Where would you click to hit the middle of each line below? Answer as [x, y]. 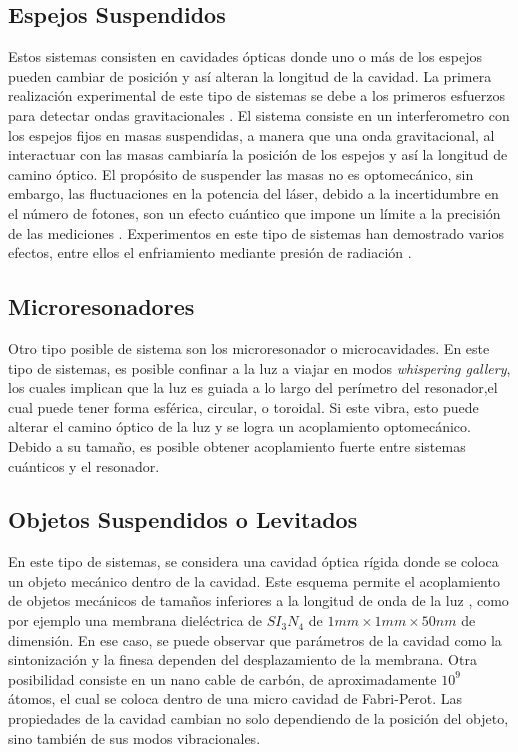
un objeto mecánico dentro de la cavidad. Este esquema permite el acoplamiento [254, 580]
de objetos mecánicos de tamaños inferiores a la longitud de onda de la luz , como [258, 600]
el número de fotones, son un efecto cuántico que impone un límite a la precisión [254, 212]
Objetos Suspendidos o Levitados [183, 519]
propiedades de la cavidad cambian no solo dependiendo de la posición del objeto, [258, 718]
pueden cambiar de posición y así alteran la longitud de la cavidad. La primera [250, 75]
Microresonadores [101, 306]
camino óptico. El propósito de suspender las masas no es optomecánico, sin [241, 173]
